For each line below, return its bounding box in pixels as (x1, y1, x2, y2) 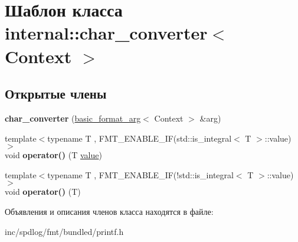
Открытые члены (5, 84, 107, 103)
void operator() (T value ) (5, 149, 102, 161)
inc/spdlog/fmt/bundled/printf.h (5, 225, 124, 237)
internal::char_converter (5, 21, 208, 45)
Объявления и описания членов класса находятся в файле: (5, 205, 214, 217)
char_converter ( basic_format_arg (5, 112, 141, 124)
